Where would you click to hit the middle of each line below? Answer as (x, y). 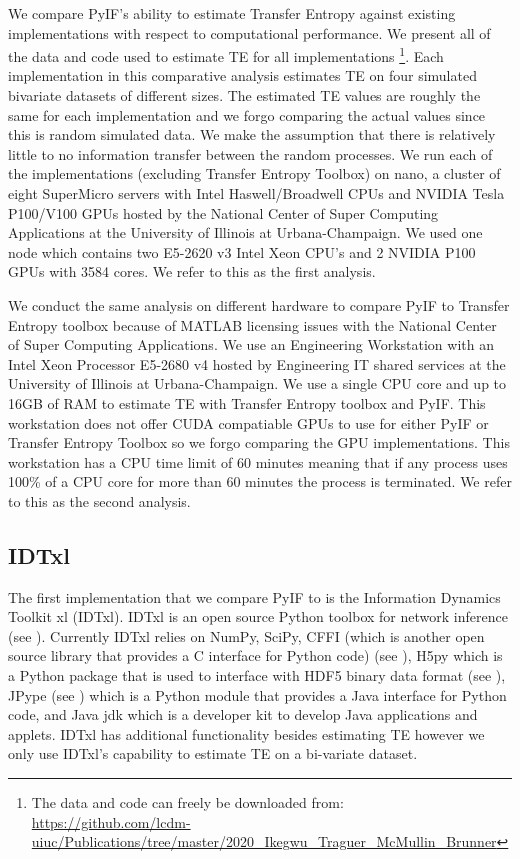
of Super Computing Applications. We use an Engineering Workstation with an (251, 344)
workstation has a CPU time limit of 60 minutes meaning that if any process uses (258, 461)
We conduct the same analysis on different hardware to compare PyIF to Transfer (259, 304)
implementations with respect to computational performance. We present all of (249, 32)
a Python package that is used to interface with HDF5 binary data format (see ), (257, 675)
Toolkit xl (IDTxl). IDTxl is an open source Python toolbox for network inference (258, 616)
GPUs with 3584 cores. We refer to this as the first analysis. (192, 271)
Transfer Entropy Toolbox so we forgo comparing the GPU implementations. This (259, 442)
